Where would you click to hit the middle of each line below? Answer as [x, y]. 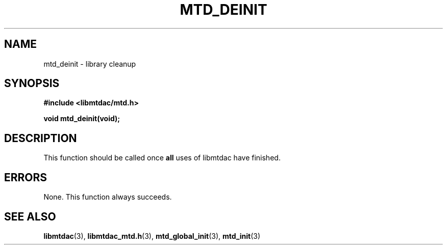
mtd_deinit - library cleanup [90, 64]
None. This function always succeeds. [108, 197]
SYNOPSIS [32, 84]
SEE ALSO [30, 216]
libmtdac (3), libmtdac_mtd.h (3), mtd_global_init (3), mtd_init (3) [152, 236]
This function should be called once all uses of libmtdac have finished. [162, 158]
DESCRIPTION [41, 138]
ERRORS [26, 177]
